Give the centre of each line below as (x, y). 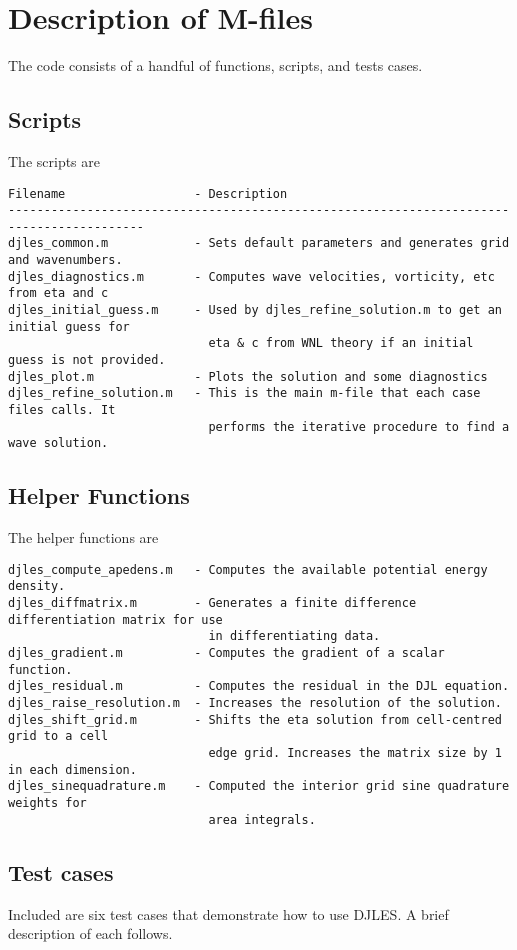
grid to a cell (58, 736)
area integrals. (262, 819)
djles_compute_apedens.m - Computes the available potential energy (248, 569)
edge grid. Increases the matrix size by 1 (355, 753)
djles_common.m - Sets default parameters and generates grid (259, 243)
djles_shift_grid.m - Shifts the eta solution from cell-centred (255, 719)
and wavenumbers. (65, 260)
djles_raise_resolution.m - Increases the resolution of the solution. (255, 703)
